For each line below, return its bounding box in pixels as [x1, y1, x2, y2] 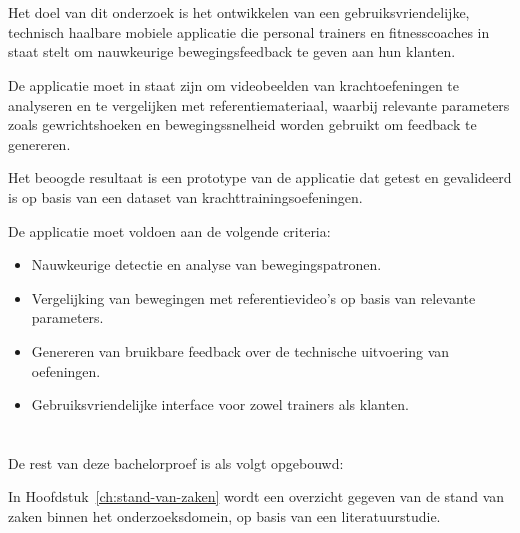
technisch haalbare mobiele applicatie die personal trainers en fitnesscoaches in [8, 21, 490, 42]
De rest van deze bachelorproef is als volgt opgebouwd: [8, 452, 344, 473]
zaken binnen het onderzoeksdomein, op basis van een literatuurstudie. [8, 506, 441, 527]
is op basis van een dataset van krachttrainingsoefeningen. [8, 186, 363, 207]
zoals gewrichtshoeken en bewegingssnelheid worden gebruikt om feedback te [8, 114, 477, 135]
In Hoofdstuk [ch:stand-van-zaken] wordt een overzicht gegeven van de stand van [8, 486, 505, 507]
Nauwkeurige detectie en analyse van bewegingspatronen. [31, 254, 382, 275]
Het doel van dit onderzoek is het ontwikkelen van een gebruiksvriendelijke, [8, 2, 470, 23]
